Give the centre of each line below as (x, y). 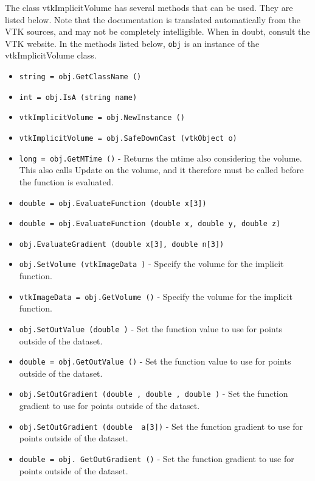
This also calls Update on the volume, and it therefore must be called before (161, 170)
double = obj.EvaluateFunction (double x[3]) (113, 203)
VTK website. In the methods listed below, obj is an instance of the (132, 43)
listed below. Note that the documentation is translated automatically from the (153, 19)
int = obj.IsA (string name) (78, 97)
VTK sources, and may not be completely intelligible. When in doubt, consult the (157, 31)
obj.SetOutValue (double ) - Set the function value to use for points (151, 328)
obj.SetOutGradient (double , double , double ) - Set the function (154, 394)
